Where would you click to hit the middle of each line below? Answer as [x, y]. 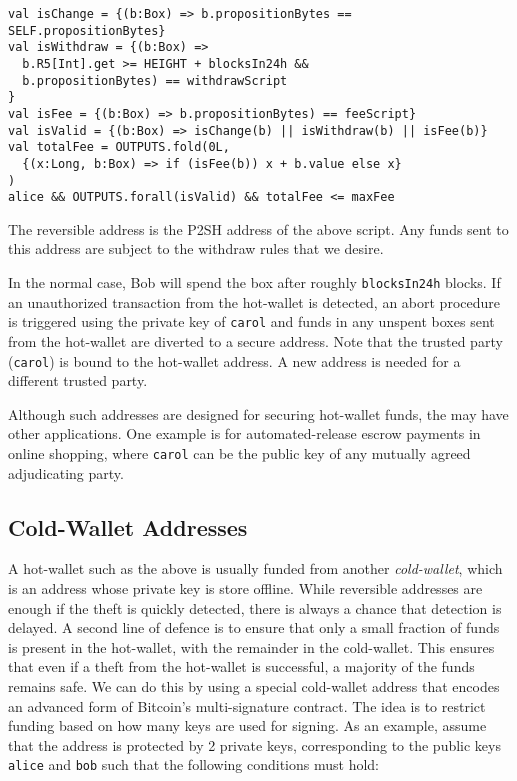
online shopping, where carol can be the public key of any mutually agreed [239, 453]
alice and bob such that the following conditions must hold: [193, 764]
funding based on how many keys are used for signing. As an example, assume [247, 725]
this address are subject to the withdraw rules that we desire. [196, 248]
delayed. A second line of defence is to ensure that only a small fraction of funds [254, 627]
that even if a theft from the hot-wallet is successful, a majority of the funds [241, 666]
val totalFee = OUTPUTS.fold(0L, [119, 147]
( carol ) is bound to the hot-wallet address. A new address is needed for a [234, 360]
